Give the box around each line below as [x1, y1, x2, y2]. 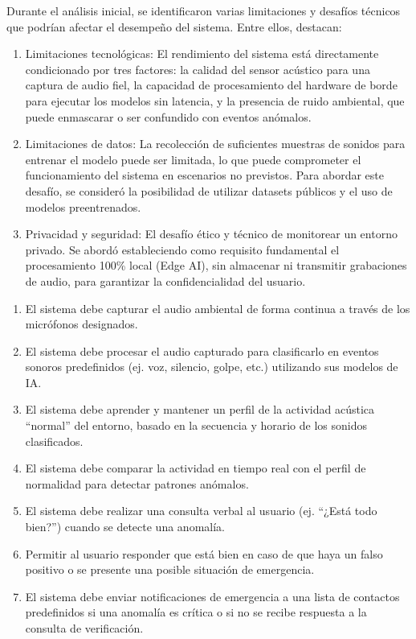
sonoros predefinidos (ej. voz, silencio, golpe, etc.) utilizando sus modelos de [25, 358, 398, 375]
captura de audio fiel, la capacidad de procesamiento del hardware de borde [25, 76, 398, 93]
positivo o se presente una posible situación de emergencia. [25, 561, 315, 578]
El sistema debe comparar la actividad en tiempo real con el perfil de [25, 460, 366, 476]
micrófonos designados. [25, 315, 138, 332]
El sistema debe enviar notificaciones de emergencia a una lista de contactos [25, 587, 400, 604]
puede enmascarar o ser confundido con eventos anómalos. [25, 108, 312, 125]
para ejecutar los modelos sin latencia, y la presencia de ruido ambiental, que [25, 92, 405, 109]
